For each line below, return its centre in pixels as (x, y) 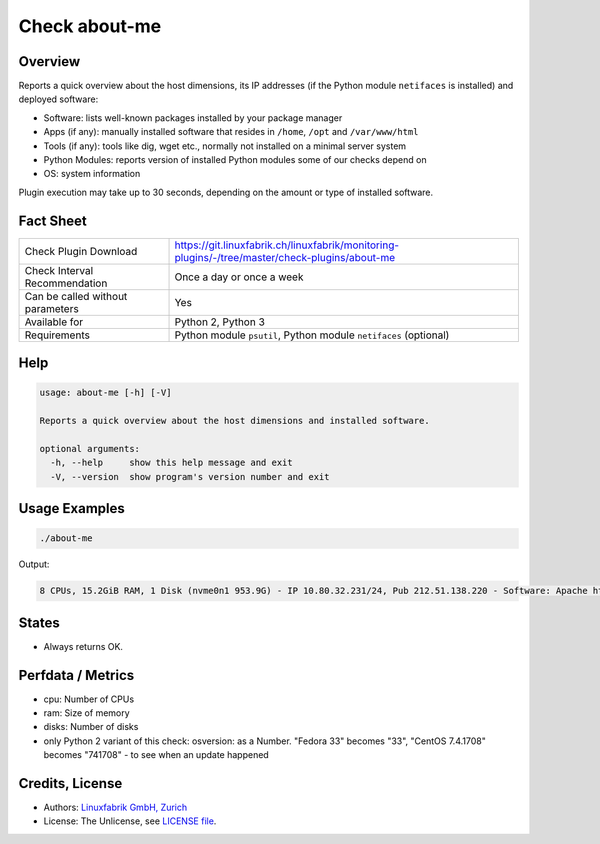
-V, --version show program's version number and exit (190, 476)
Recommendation (66, 283)
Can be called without (76, 296)
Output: (34, 564)
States (39, 622)
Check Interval (59, 270)
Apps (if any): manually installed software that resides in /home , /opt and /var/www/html (231, 132)
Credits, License (70, 783)
